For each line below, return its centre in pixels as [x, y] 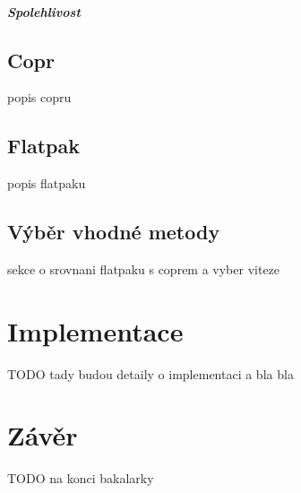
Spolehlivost [44, 11]
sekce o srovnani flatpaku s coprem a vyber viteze [144, 268]
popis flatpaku [47, 183]
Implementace [95, 330]
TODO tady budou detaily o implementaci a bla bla [150, 373]
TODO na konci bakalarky [81, 478]
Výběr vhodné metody [114, 232]
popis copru [39, 97]
